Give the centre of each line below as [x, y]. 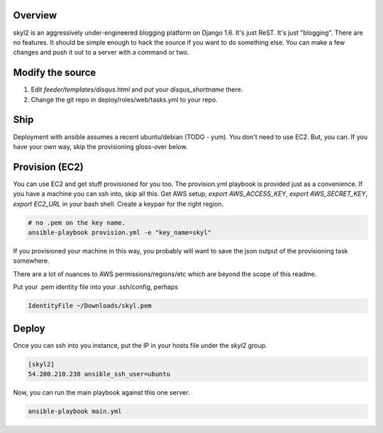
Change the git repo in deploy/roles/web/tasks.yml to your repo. [124, 99]
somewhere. [31, 261]
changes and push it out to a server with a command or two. [101, 53]
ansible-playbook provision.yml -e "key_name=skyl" [120, 232]
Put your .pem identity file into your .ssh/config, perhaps [96, 287]
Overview [35, 15]
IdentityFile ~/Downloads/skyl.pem [90, 306]
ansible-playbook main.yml [75, 411]
